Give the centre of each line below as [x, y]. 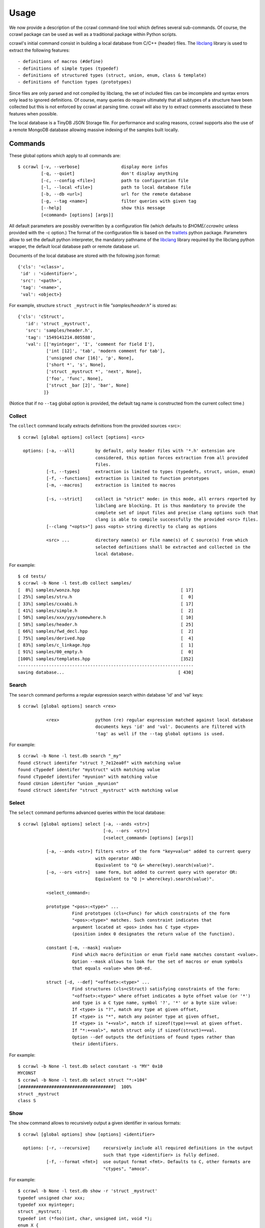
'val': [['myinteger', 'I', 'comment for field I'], [90, 344]
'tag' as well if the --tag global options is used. [160, 734]
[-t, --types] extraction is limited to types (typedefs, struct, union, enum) [151, 471]
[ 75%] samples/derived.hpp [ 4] [106, 638]
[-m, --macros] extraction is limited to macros [111, 485]
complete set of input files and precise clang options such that [177, 513]
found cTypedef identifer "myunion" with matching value [88, 777]
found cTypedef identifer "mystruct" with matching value [89, 770]
